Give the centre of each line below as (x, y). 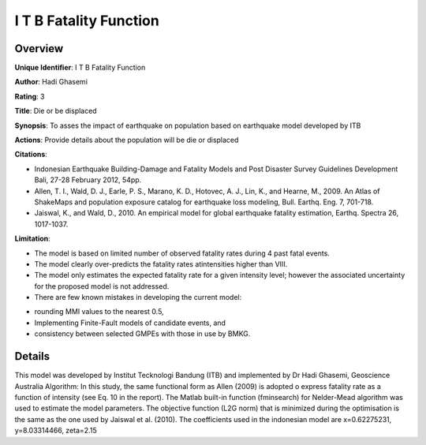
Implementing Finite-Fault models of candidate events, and (130, 323)
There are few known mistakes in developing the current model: (138, 297)
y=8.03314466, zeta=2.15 (56, 431)
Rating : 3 (30, 96)
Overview (39, 49)
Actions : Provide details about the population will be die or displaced (127, 140)
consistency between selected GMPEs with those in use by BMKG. (142, 334)
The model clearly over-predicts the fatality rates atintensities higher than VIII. (161, 264)
